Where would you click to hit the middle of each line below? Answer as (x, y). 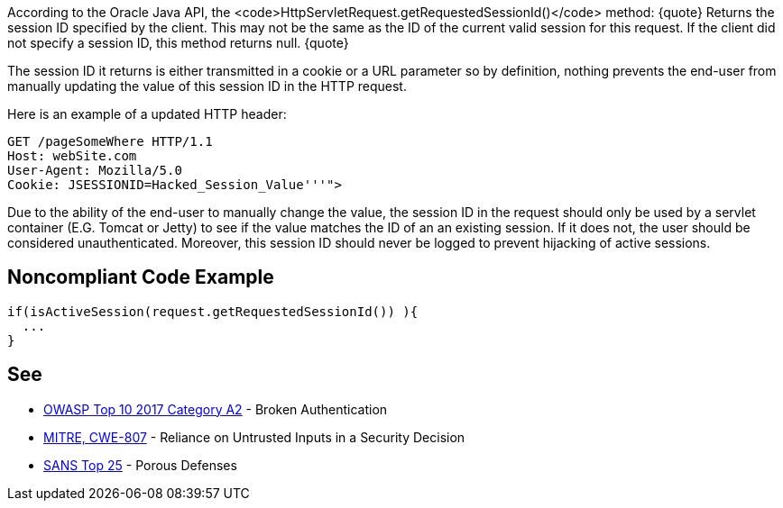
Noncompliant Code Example (141, 277)
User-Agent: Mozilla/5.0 (95, 170)
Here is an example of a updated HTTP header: (147, 114)
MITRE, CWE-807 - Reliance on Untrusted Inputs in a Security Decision (254, 437)
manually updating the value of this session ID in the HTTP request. (207, 86)
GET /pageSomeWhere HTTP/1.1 (110, 141)
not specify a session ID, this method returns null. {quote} (178, 43)
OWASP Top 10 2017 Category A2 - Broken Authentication (216, 409)
